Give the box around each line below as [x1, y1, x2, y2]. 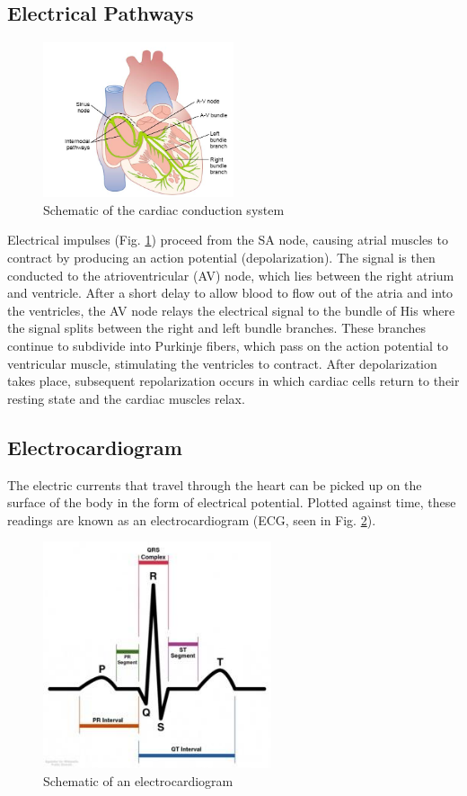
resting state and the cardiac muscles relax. [7, 389, 245, 407]
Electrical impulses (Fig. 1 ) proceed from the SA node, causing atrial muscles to [7, 230, 448, 249]
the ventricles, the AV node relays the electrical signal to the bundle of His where [7, 300, 455, 319]
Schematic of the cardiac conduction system [43, 200, 285, 219]
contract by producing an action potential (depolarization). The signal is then [7, 247, 436, 266]
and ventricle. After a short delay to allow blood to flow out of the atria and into [7, 283, 454, 302]
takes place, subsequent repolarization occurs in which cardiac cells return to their [7, 371, 460, 390]
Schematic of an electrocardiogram [43, 771, 233, 790]
